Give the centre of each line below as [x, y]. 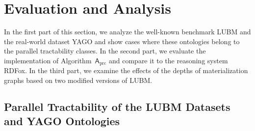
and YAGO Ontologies [62, 121]
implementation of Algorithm [48, 60]
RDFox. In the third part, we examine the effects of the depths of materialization [126, 70]
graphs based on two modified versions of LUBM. [78, 80]
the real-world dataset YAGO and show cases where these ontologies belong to [122, 41]
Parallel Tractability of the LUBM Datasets [117, 106]
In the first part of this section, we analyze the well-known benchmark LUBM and [127, 32]
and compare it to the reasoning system [168, 60]
